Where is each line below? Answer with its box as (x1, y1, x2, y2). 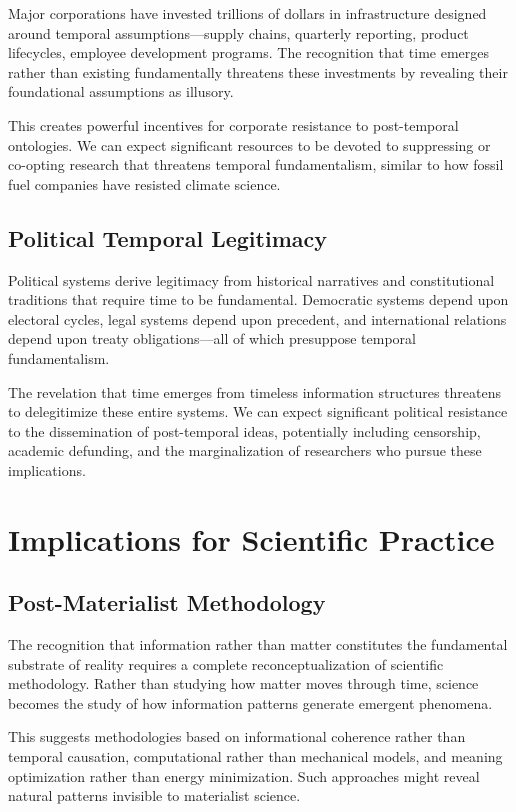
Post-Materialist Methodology (8, 587, 326, 618)
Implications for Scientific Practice (8, 518, 495, 559)
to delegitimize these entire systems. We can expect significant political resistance (8, 401, 508, 422)
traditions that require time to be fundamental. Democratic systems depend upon (8, 289, 509, 310)
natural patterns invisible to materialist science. (8, 785, 301, 806)
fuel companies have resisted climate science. (8, 173, 281, 194)
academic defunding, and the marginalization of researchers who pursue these (8, 440, 482, 461)
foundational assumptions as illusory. (8, 81, 234, 102)
